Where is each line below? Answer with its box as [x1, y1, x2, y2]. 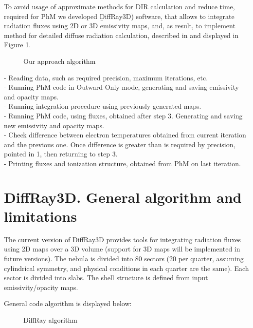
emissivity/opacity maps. [4, 282, 78, 292]
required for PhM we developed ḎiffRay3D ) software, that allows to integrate [4, 11, 235, 21]
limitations [4, 206, 77, 226]
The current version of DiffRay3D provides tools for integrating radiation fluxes [4, 234, 241, 244]
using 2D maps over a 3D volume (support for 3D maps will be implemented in [4, 244, 240, 254]
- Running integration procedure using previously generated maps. [4, 101, 201, 111]
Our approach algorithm [23, 56, 96, 66]
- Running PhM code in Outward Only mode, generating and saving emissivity [4, 82, 239, 92]
